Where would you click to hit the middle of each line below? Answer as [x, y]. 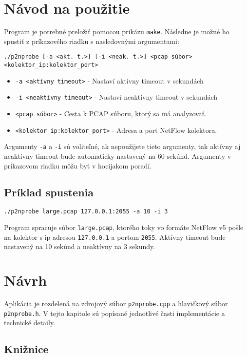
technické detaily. [29, 323]
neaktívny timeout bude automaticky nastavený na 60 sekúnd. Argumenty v [118, 156]
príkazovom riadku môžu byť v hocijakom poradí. [78, 165]
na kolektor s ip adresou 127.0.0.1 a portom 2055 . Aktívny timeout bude [115, 237]
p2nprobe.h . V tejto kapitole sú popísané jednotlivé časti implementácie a [114, 313]
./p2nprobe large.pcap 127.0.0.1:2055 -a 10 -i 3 [86, 212]
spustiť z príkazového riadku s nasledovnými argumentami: [92, 41]
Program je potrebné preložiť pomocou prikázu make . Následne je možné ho [117, 31]
